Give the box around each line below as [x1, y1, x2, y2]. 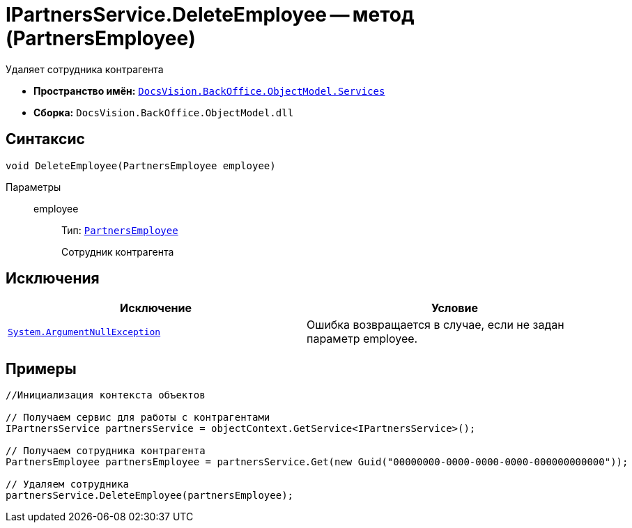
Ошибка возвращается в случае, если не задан [307, 318, 564, 332]
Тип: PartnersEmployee [61, 224, 178, 236]
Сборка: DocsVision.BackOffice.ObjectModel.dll [33, 106, 294, 118]
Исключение [120, 301, 192, 316]
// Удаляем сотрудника [6, 479, 130, 490]
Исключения [6, 270, 100, 288]
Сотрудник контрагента [61, 245, 174, 258]
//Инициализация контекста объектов [6, 389, 206, 401]
